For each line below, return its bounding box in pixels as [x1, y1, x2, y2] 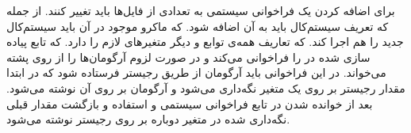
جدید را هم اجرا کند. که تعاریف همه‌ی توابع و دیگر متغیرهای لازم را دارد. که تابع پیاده [6, 33, 404, 50]
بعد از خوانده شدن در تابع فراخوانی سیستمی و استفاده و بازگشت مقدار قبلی [6, 95, 373, 112]
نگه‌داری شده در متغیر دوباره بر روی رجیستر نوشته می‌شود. [6, 111, 290, 127]
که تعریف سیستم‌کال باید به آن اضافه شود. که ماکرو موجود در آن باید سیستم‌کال [6, 17, 389, 34]
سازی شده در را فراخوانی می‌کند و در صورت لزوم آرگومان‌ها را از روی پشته [6, 48, 371, 65]
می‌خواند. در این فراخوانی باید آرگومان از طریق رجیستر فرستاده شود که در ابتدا [6, 64, 386, 81]
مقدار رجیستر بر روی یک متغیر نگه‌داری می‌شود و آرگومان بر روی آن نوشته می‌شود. [6, 79, 405, 96]
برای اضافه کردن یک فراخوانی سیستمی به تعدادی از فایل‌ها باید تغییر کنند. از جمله [6, 2, 395, 18]
